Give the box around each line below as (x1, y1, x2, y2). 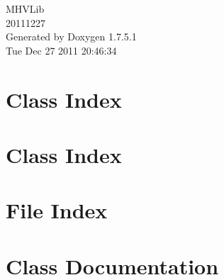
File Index (6, 196, 108, 225)
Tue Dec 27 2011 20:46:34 (6, 43, 117, 57)
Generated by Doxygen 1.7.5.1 (6, 29, 137, 44)
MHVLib (6, 1, 45, 16)
